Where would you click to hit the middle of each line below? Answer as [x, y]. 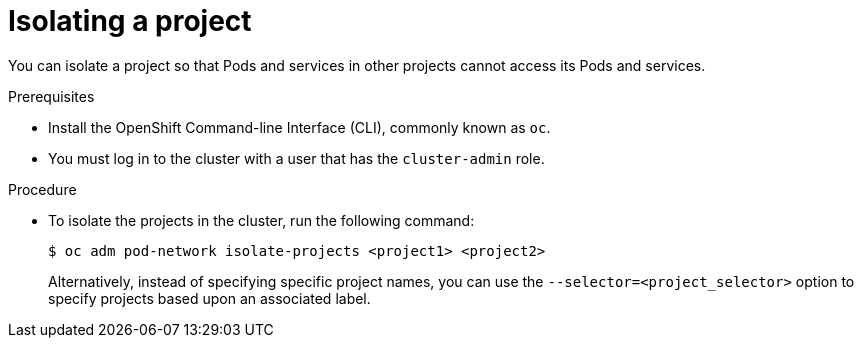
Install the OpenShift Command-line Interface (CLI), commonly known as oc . [299, 127]
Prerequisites [51, 96]
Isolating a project [130, 21]
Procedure [42, 189]
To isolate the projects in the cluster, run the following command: [261, 220]
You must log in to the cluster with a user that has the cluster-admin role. [296, 158]
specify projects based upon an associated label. [209, 298]
